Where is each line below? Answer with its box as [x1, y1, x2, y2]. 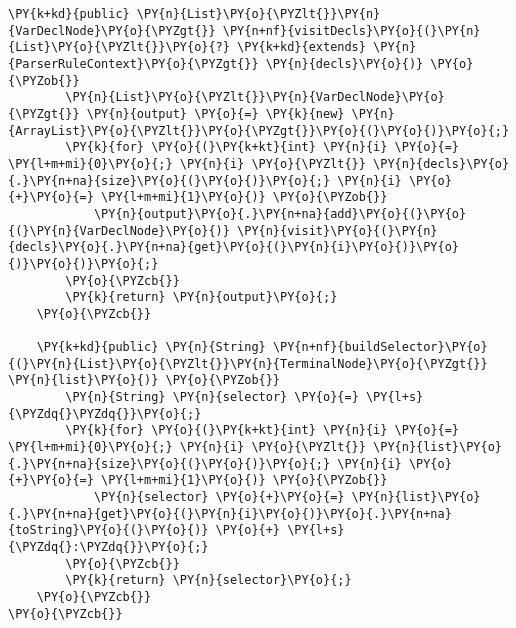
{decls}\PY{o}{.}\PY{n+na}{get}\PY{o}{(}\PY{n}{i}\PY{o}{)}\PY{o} [8, 240, 460, 255]
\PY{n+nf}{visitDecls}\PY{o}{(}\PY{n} [222, 23, 481, 38]
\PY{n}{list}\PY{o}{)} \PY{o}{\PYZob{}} [8, 373, 281, 388]
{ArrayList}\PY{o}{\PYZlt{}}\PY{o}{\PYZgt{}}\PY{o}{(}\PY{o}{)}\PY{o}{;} [8, 123, 510, 138]
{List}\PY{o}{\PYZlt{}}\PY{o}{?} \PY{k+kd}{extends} [8, 40, 366, 55]
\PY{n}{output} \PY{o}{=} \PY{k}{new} [86, 106, 345, 121]
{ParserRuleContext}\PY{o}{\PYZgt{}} [8, 56, 259, 71]
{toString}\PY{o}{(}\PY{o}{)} [8, 523, 209, 538]
